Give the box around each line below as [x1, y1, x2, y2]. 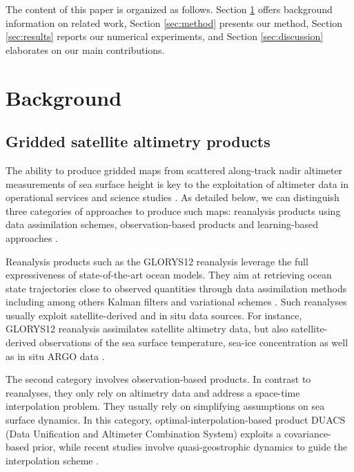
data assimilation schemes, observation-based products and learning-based [6, 217, 319, 232]
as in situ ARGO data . [6, 348, 105, 363]
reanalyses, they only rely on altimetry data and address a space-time [6, 385, 300, 399]
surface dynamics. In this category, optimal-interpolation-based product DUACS [6, 413, 346, 427]
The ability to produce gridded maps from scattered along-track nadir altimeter [6, 162, 343, 177]
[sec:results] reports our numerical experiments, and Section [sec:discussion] [6, 29, 324, 44]
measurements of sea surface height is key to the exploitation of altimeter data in [6, 176, 349, 191]
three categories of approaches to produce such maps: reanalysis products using [6, 203, 341, 218]
